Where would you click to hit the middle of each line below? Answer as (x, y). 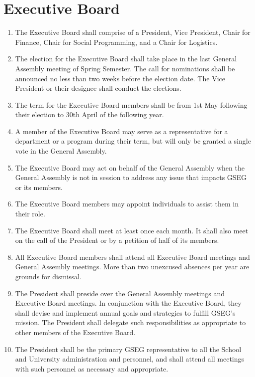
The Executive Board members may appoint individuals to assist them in (127, 204)
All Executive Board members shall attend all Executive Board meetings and (132, 257)
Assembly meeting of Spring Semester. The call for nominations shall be (125, 68)
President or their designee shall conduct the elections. (98, 88)
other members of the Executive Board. (75, 332)
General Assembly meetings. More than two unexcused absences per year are (132, 267)
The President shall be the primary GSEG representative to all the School (128, 349)
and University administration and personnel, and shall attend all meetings (130, 359)
